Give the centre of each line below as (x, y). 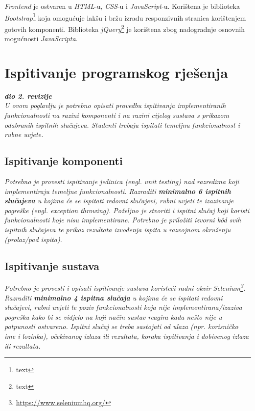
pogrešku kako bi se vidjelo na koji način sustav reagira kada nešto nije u (113, 316)
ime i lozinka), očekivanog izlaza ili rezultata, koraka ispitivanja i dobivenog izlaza (127, 336)
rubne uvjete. (24, 134)
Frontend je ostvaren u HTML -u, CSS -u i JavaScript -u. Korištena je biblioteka (122, 6)
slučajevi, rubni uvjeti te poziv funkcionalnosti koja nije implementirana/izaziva (123, 307)
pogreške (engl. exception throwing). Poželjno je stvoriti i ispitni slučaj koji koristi (127, 210)
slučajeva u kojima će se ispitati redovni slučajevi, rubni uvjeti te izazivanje (119, 201)
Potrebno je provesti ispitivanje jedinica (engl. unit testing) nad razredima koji (122, 181)
